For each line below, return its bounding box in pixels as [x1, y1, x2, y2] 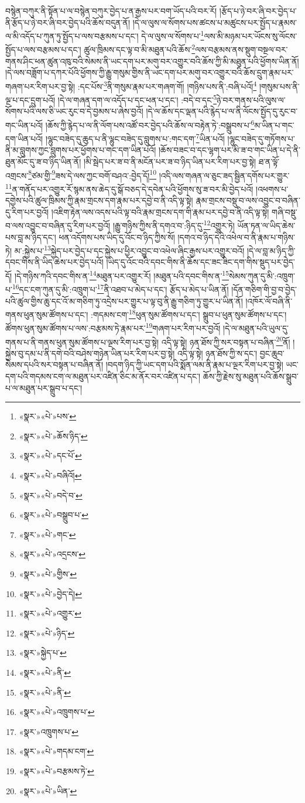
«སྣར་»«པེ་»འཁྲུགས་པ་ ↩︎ [19, 706, 95, 718]
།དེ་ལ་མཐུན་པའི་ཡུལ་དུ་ [223, 322, 289, 334]
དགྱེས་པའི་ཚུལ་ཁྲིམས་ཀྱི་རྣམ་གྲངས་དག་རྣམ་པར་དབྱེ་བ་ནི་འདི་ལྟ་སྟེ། [5, 194, 193, 206]
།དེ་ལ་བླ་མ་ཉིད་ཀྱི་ [246, 244, 296, 256]
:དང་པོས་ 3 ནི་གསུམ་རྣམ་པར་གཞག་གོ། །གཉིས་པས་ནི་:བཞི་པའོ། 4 [77, 78, 257, 92]
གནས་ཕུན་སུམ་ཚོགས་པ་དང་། [5, 308, 88, 320]
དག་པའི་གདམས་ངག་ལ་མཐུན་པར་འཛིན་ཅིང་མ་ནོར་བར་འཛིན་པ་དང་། [5, 370, 201, 382]
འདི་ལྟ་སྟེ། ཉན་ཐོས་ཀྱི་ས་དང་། [177, 347, 258, 359]
